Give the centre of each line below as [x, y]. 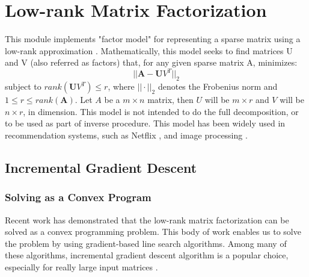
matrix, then [170, 100]
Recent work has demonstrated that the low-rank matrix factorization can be [147, 219]
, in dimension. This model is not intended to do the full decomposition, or [161, 111]
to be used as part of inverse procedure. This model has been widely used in [145, 123]
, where [121, 86]
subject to [23, 86]
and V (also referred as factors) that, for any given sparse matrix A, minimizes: [151, 62]
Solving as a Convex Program [78, 197]
